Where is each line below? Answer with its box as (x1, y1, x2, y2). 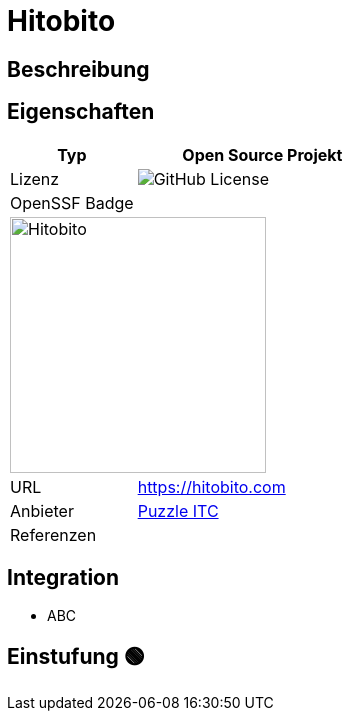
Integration (7, 565, 120, 591)
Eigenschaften (7, 99, 155, 125)
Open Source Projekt (182, 144, 343, 165)
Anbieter (10, 500, 74, 521)
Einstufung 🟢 (7, 643, 145, 669)
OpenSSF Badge (10, 192, 134, 213)
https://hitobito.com (137, 476, 286, 497)
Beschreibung (7, 56, 150, 82)
